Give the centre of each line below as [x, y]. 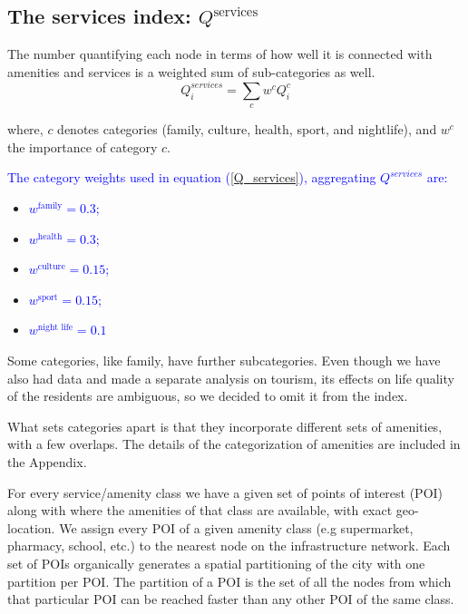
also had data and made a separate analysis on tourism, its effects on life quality [231, 378]
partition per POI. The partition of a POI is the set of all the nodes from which [229, 581]
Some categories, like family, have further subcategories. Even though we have [224, 361]
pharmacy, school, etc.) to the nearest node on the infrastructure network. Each [229, 546]
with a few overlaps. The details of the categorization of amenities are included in [234, 444]
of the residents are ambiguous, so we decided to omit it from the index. [208, 396]
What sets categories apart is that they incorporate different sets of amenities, [225, 426]
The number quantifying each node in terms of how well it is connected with [220, 54]
